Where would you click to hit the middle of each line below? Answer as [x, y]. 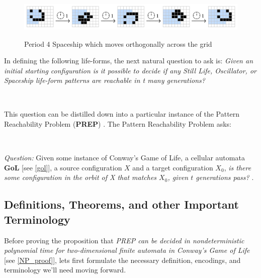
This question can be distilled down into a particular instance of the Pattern [122, 114]
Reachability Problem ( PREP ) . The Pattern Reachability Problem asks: [118, 124]
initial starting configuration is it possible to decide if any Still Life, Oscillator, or [130, 70]
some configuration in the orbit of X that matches [80, 177]
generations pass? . [225, 177]
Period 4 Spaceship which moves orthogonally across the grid [118, 43]
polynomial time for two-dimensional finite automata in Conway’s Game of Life [127, 250]
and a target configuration [173, 167]
